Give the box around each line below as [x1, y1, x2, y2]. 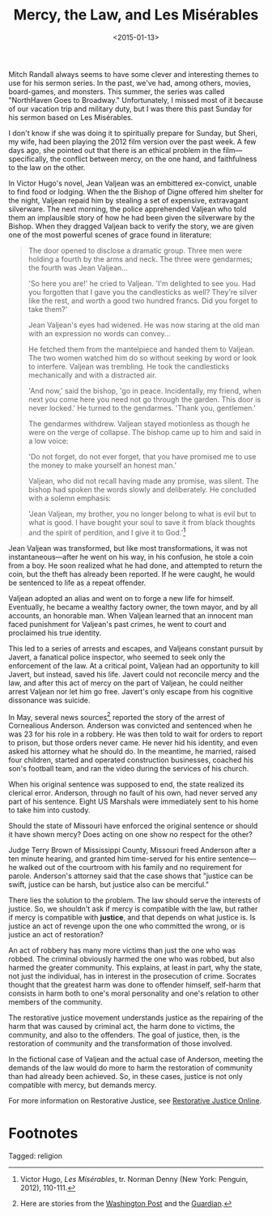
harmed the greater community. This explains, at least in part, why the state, [8, 962, 263, 973]
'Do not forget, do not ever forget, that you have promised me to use [28, 451, 257, 461]
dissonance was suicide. [8, 695, 91, 705]
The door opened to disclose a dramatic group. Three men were [28, 245, 243, 255]
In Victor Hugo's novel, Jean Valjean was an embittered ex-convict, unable [8, 178, 257, 188]
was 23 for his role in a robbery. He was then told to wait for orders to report [8, 729, 263, 739]
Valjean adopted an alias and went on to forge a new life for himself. [8, 593, 235, 603]
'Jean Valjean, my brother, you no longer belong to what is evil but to [28, 509, 257, 518]
